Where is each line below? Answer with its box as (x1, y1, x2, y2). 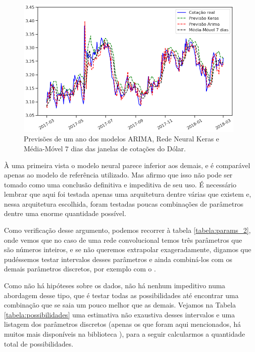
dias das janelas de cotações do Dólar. (71, 143, 186, 153)
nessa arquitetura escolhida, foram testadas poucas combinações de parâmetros (4, 198, 244, 209)
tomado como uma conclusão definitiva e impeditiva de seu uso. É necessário (4, 179, 237, 189)
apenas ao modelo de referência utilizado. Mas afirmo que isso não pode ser (4, 170, 233, 180)
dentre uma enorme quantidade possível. (4, 208, 126, 219)
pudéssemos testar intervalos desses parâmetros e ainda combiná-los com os (4, 254, 232, 264)
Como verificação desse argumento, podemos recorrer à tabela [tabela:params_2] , (4, 225, 251, 235)
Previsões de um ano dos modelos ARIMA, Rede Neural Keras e (24, 133, 219, 144)
